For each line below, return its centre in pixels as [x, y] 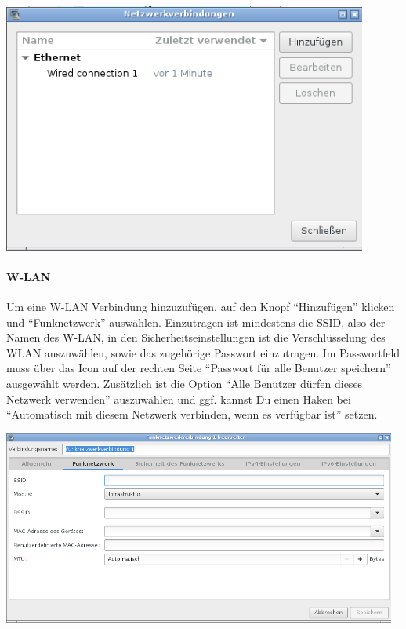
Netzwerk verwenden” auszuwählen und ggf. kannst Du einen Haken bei [179, 399]
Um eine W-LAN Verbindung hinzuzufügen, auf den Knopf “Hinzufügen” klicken [201, 306]
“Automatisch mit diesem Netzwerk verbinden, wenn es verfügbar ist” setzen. [192, 414]
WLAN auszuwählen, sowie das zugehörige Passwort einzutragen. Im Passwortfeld [203, 352]
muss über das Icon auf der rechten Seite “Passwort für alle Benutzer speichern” [199, 368]
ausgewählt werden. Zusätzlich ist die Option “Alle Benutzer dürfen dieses [185, 383]
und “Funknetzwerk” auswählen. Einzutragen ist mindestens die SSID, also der [196, 322]
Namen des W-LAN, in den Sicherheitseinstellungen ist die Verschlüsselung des [196, 337]
